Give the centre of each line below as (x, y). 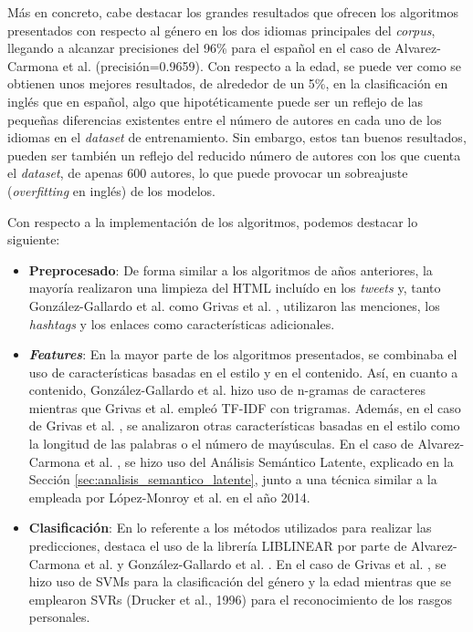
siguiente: (34, 239)
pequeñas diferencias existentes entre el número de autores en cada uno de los (225, 119)
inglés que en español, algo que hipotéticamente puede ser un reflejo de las (215, 101)
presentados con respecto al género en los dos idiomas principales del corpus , (221, 30)
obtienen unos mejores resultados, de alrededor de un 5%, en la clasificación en (228, 83)
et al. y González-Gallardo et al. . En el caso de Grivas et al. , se (265, 563)
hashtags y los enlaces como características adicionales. (182, 323)
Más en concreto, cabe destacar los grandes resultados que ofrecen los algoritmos (233, 12)
